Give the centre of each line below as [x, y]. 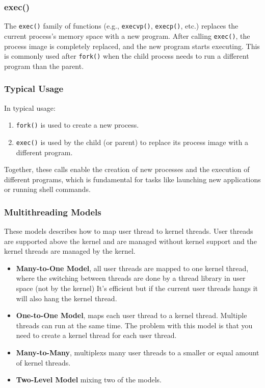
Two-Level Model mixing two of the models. [89, 380]
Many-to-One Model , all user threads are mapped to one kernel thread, [132, 268]
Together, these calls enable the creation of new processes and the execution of [127, 169]
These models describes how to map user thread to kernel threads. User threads [129, 231]
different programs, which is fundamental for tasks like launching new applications [132, 179]
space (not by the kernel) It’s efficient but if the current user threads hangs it [137, 288]
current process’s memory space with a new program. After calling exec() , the [127, 35]
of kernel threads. [43, 362]
